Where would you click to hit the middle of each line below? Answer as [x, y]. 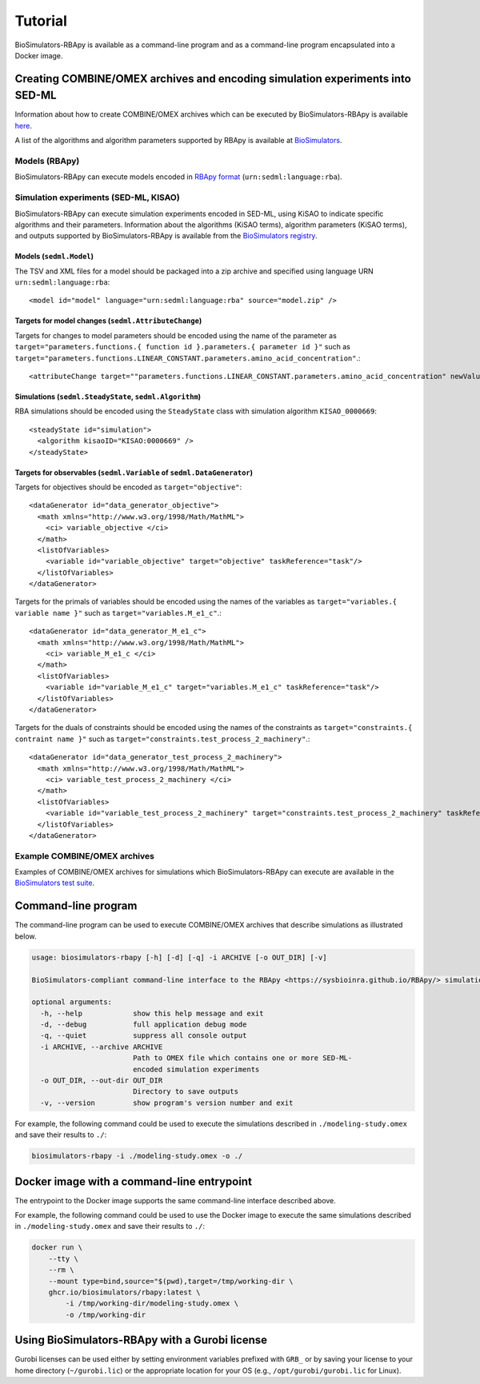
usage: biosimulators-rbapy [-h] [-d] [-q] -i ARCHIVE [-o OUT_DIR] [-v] [179, 957]
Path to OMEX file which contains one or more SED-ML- [242, 1058]
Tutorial [41, 21]
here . [23, 126]
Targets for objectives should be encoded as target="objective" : [128, 487]
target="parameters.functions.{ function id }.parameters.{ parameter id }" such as [183, 347]
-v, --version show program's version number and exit [167, 1103]
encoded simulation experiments [196, 1069]
